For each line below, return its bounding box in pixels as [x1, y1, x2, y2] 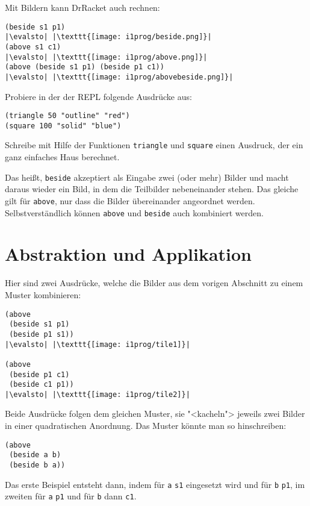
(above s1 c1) [5, 42, 61, 51]
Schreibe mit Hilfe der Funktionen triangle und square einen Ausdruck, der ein [5, 139, 303, 151]
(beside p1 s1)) [9, 330, 74, 339]
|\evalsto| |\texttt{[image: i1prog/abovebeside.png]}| [5, 72, 234, 81]
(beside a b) [9, 451, 61, 460]
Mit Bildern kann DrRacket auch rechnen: [5, 1, 160, 13]
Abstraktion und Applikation [5, 242, 252, 266]
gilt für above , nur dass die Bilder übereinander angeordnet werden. [5, 194, 255, 207]
